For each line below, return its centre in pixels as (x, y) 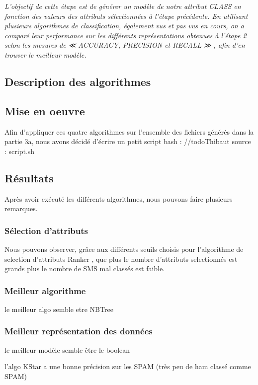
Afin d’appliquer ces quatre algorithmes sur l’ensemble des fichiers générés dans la (129, 131)
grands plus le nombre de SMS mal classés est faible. (85, 269)
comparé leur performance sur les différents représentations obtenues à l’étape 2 (126, 35)
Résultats (29, 178)
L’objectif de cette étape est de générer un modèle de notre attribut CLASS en (123, 6)
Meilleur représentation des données (79, 331)
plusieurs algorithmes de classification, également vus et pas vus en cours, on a (124, 26)
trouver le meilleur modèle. (45, 54)
